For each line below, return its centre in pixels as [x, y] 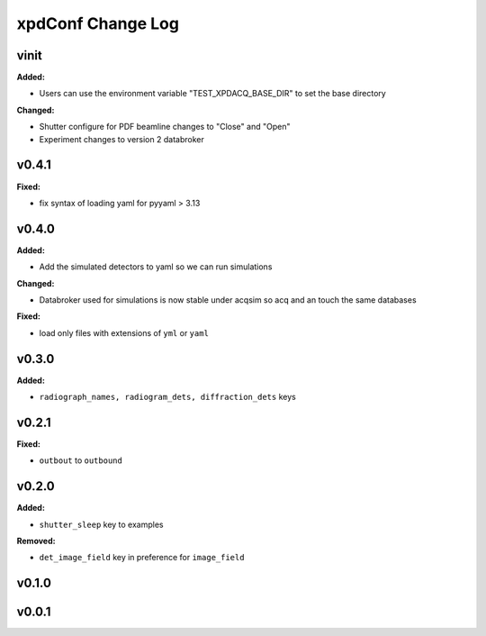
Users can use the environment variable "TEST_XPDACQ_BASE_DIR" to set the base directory [212, 94]
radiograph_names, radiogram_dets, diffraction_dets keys [167, 397]
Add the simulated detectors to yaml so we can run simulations [156, 267]
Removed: [36, 541]
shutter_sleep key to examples [101, 524]
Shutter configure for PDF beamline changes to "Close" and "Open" [165, 127]
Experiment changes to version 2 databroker [121, 139]
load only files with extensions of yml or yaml [124, 332]
